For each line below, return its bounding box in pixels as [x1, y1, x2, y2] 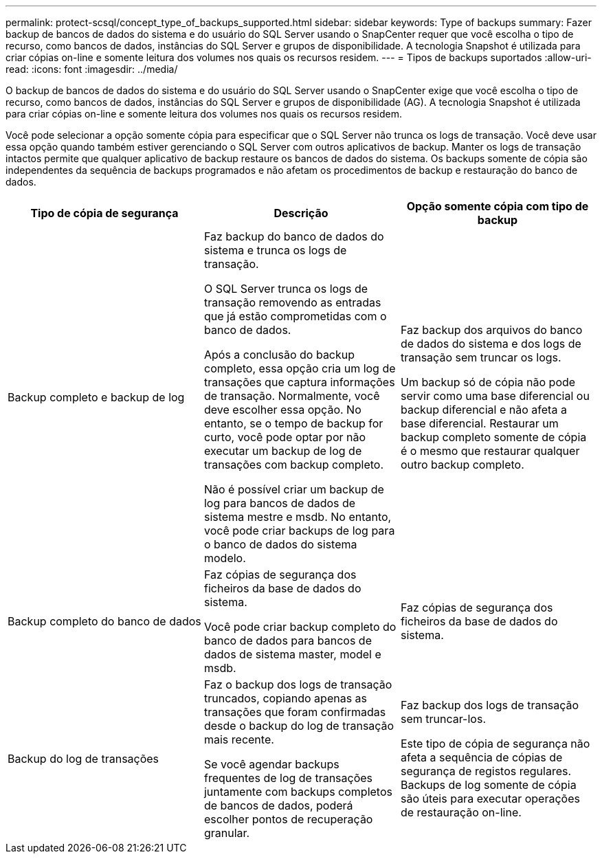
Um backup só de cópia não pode [400, 375, 576, 389]
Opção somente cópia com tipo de [406, 199, 589, 213]
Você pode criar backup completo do [203, 620, 397, 634]
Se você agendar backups [203, 757, 339, 771]
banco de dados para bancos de [203, 634, 372, 647]
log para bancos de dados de [203, 496, 356, 510]
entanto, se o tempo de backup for [203, 416, 383, 430]
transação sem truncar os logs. [400, 350, 561, 364]
